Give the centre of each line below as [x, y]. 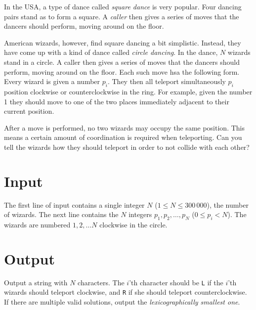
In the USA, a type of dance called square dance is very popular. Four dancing [123, 6]
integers [140, 214]
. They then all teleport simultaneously [167, 81]
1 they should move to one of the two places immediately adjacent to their [117, 101]
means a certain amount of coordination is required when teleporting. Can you [123, 137]
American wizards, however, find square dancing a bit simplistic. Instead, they [123, 42]
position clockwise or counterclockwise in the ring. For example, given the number [128, 91]
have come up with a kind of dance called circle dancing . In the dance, [111, 52]
